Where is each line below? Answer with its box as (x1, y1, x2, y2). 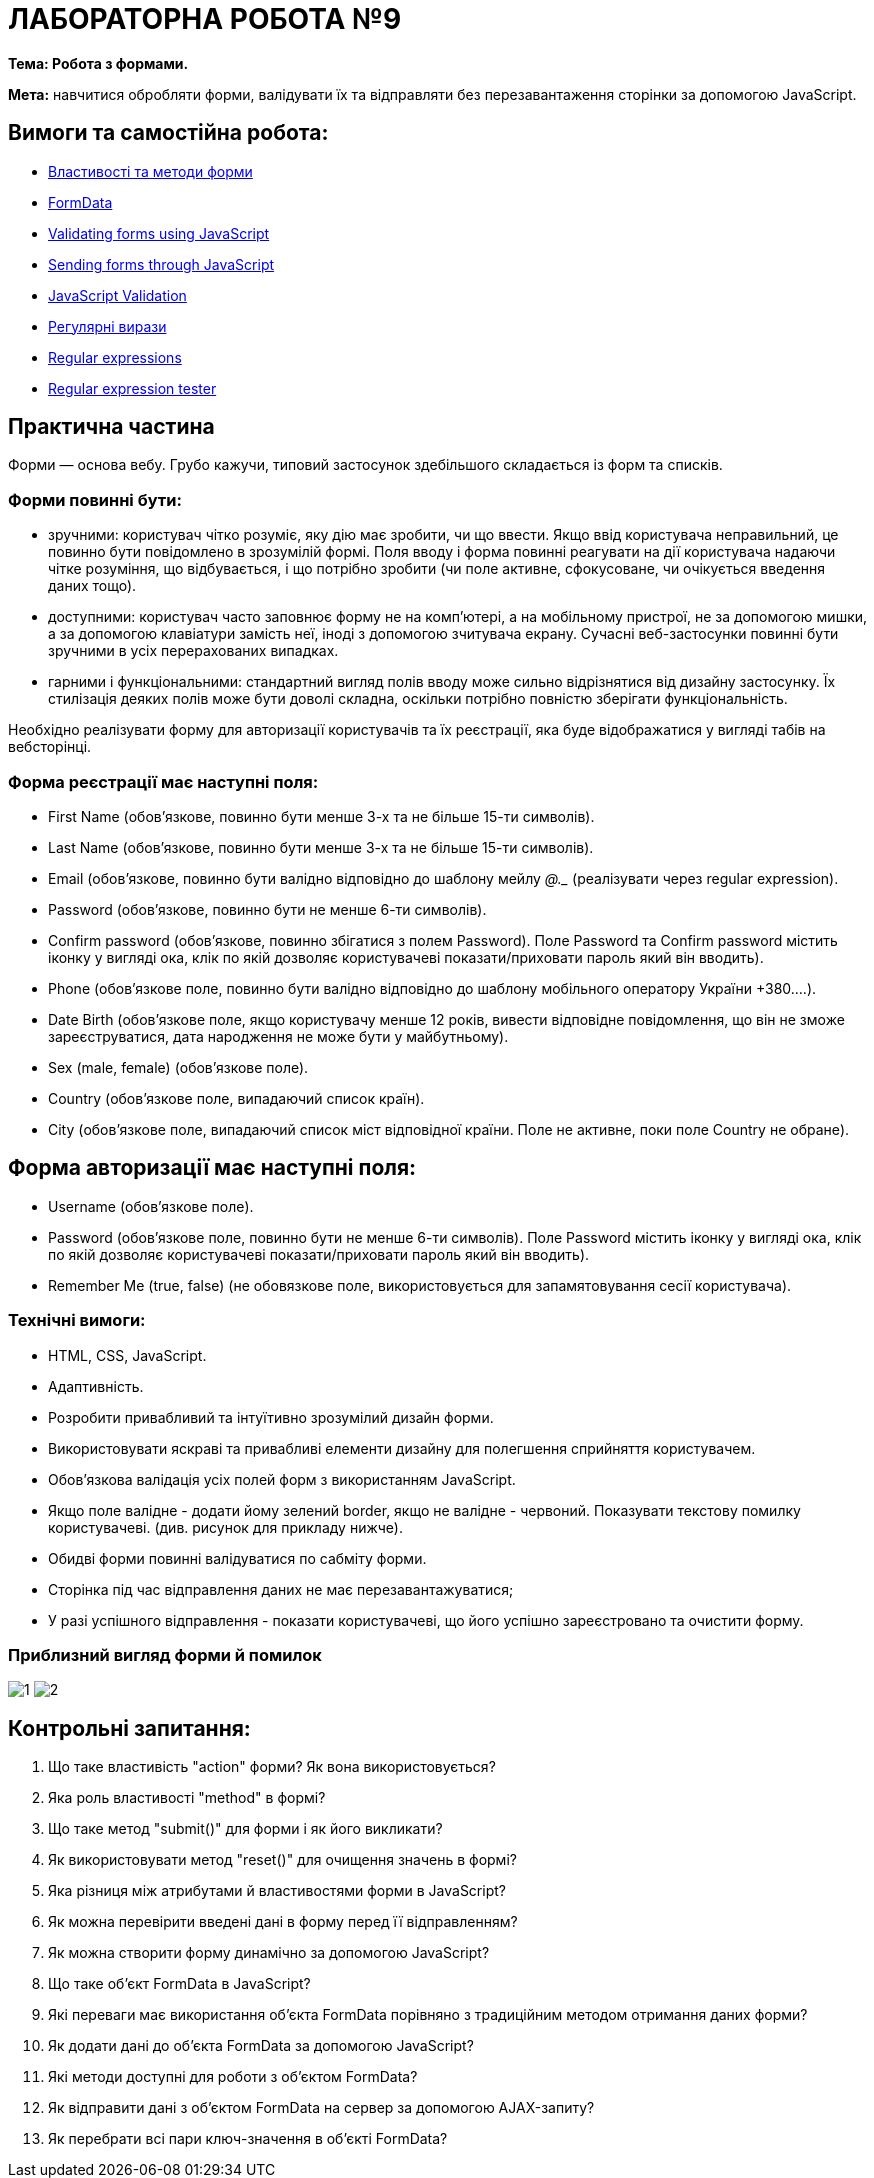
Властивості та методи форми (48, 162, 253, 180)
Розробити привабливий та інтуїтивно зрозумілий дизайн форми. (48, 1408, 494, 1426)
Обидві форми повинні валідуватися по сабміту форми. (48, 1549, 427, 1567)
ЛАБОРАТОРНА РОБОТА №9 (8, 2, 402, 36)
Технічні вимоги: (8, 1310, 146, 1331)
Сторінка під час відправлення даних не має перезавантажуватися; (48, 1580, 514, 1598)
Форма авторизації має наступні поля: (8, 1155, 417, 1181)
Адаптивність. (48, 1377, 144, 1395)
